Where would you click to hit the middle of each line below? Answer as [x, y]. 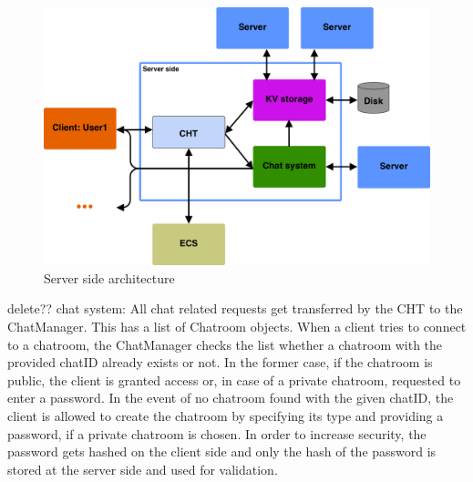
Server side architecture [109, 277]
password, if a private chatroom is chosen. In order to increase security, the [217, 433]
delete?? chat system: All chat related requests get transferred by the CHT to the [235, 308]
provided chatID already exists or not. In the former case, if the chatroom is [220, 362]
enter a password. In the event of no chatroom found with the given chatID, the [231, 398]
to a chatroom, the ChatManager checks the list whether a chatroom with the [225, 344]
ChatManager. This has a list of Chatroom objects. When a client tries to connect [237, 326]
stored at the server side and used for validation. [143, 469]
